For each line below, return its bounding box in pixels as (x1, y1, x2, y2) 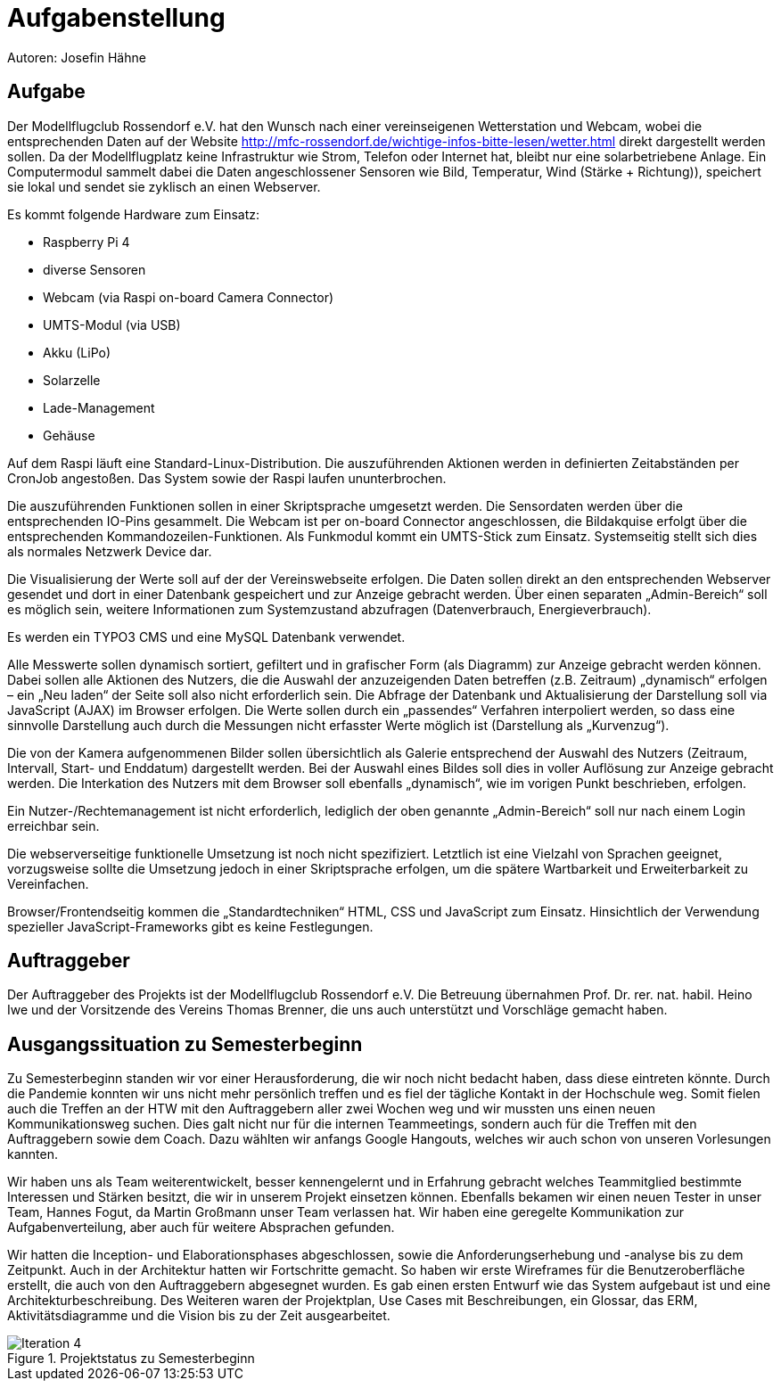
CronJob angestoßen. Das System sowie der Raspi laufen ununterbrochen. (7, 470, 447, 486)
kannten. (7, 1146, 58, 1162)
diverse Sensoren (43, 261, 146, 277)
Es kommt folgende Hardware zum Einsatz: (7, 206, 260, 222)
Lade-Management (43, 399, 155, 415)
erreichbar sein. (7, 817, 100, 834)
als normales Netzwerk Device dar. (7, 543, 212, 559)
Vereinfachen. (7, 875, 89, 891)
